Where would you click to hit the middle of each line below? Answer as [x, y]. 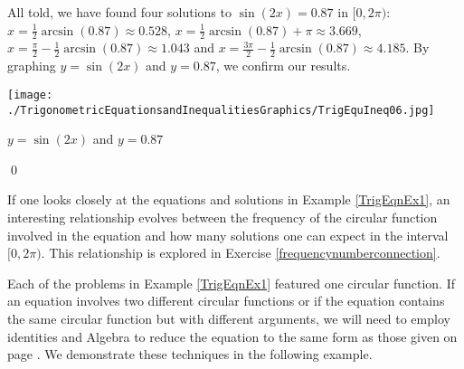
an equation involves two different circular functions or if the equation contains [226, 301]
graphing [32, 66]
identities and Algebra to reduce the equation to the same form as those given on [232, 336]
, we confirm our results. [283, 66]
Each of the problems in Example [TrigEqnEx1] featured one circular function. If [232, 283]
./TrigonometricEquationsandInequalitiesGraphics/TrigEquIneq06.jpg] [221, 110]
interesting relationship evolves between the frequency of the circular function [223, 217]
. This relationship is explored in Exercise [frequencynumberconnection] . [241, 253]
